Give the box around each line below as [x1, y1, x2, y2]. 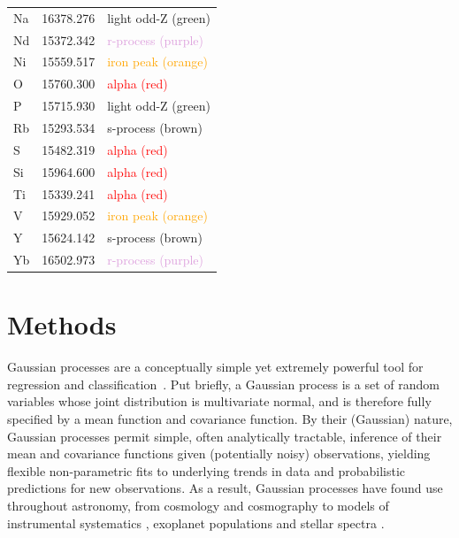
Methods [7, 306, 117, 342]
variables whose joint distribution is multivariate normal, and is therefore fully [7, 392, 432, 411]
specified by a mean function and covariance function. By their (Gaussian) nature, [7, 410, 453, 428]
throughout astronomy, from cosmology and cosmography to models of [7, 496, 389, 514]
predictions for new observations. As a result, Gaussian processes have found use [7, 479, 443, 497]
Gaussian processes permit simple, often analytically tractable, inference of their [7, 427, 442, 445]
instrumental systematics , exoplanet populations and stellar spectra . [7, 513, 385, 532]
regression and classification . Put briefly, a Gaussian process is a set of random [7, 374, 440, 393]
